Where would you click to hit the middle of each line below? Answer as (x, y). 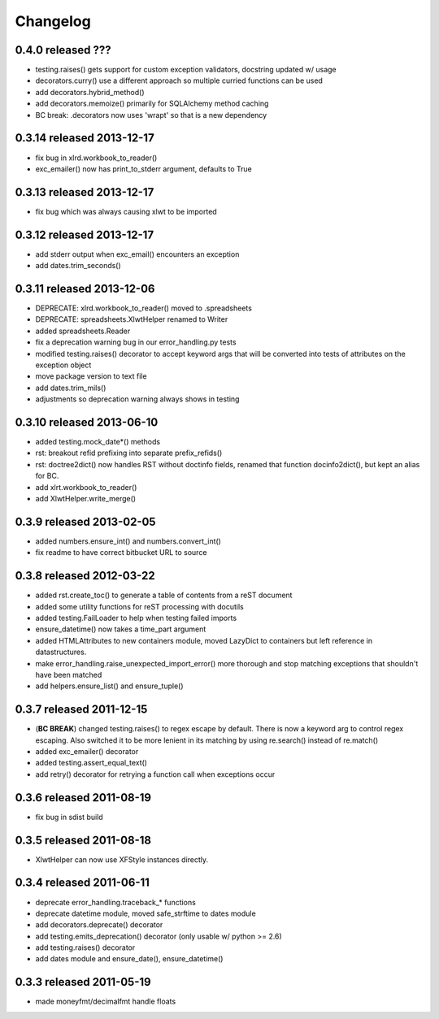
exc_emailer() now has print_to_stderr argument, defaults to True (143, 169)
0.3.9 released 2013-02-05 (85, 521)
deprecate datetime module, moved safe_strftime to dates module (146, 913)
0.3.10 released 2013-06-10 (87, 422)
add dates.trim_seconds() (78, 266)
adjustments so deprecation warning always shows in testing (137, 399)
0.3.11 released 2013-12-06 (85, 288)
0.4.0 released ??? (63, 50)
